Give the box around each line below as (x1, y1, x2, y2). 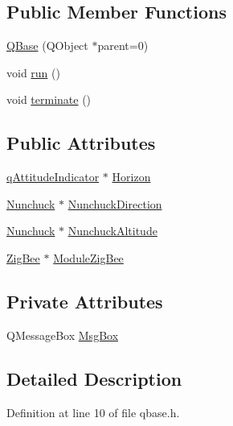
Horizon (112, 168, 151, 185)
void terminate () (6, 91, 92, 108)
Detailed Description (6, 366, 182, 391)
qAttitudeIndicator (6, 168, 100, 185)
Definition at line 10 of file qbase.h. (6, 403, 180, 420)
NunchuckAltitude (67, 222, 157, 239)
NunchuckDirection (67, 195, 162, 212)
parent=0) (97, 37, 149, 54)
